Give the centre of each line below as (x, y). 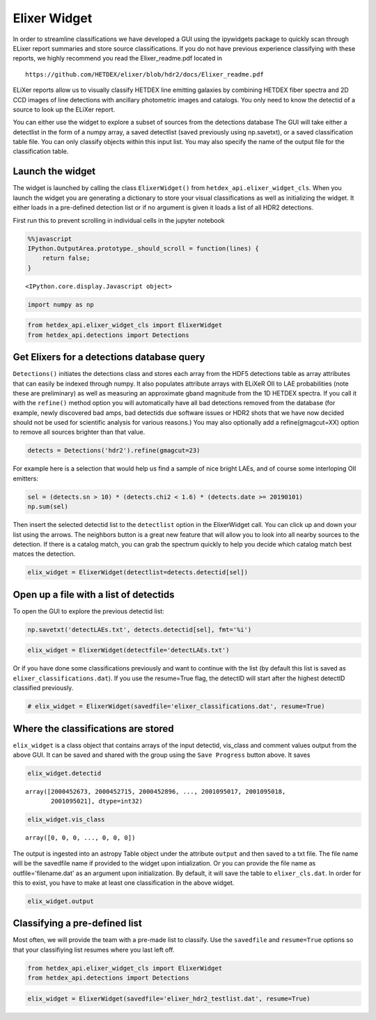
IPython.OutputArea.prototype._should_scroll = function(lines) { (143, 248)
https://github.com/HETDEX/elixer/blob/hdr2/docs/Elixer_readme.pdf (144, 74)
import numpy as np (61, 304)
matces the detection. (44, 554)
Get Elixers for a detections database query (109, 358)
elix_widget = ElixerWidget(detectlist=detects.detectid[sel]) (138, 572)
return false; (66, 258)
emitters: (25, 478)
